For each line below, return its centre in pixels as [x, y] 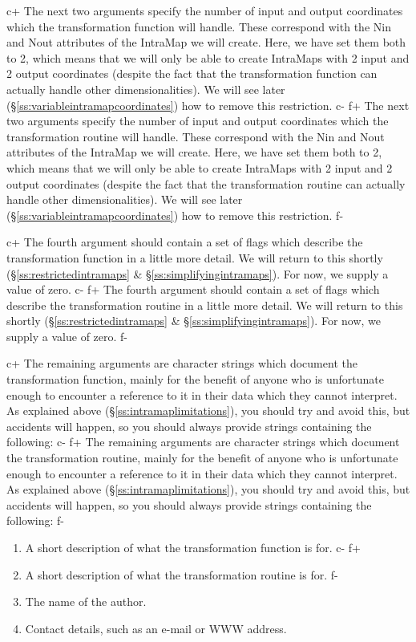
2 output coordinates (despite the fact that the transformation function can [192, 73]
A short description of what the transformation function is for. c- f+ [193, 547]
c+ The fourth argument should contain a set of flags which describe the [185, 242]
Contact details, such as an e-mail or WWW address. [156, 628]
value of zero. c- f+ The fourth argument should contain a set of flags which [193, 289]
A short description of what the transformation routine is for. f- [182, 574]
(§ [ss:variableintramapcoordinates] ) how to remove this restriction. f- [175, 215]
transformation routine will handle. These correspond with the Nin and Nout [196, 136]
